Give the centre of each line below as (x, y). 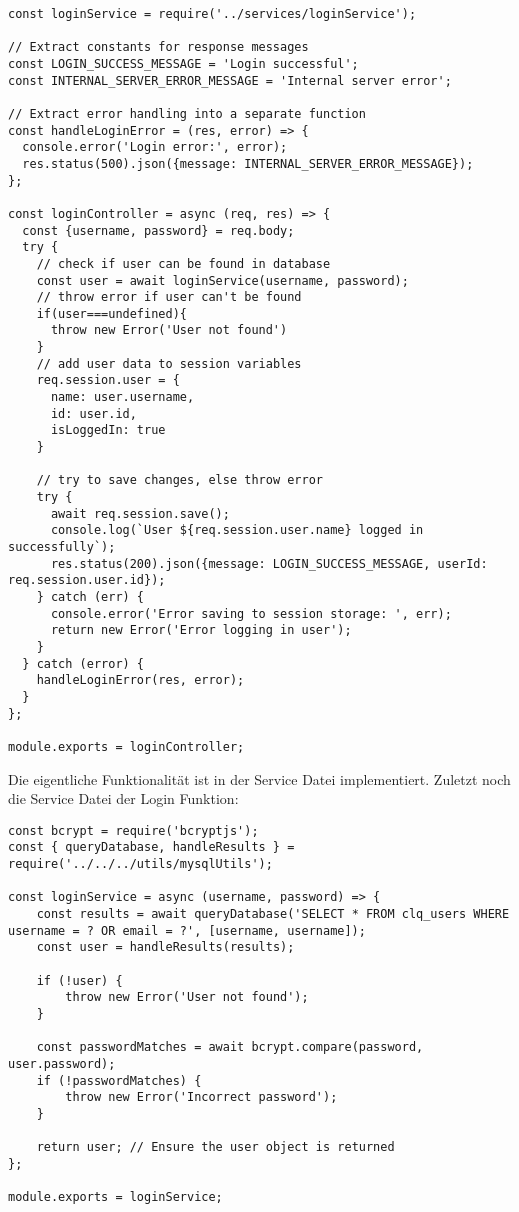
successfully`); (62, 547)
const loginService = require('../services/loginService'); (212, 14)
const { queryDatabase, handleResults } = (151, 847)
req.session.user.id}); (87, 580)
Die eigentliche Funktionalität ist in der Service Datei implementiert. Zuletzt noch (259, 778)
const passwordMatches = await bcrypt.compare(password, (230, 1047)
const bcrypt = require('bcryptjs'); (133, 830)
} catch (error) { (83, 663)
